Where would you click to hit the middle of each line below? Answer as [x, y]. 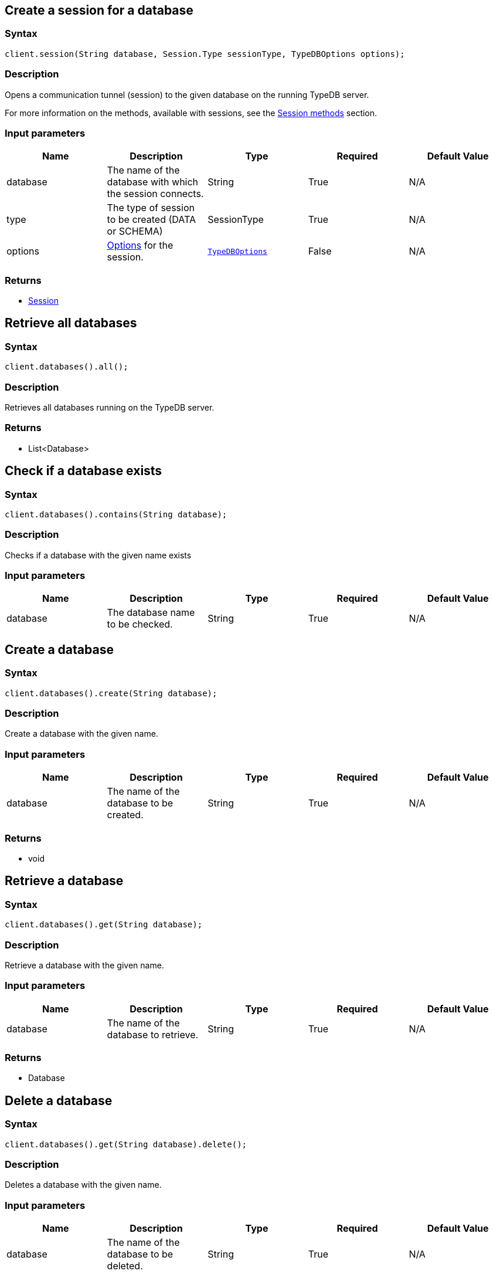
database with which [153, 182]
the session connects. [155, 194]
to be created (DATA [151, 220]
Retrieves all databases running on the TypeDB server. [110, 408]
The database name [151, 613]
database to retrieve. [153, 1034]
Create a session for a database [99, 10]
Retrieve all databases [71, 323]
